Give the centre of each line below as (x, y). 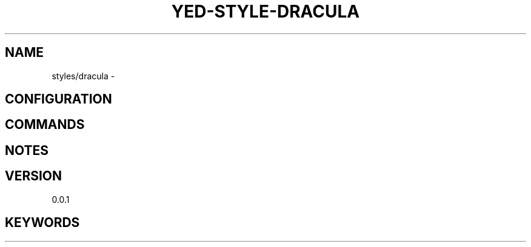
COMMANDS (45, 125)
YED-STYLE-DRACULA (265, 12)
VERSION (34, 176)
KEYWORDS (42, 223)
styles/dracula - (83, 76)
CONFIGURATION (58, 99)
